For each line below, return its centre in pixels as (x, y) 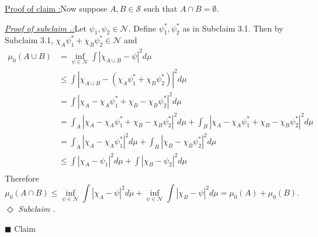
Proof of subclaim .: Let (46, 28)
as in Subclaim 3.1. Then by (233, 28)
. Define (142, 28)
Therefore (22, 178)
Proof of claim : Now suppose (56, 8)
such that (160, 8)
